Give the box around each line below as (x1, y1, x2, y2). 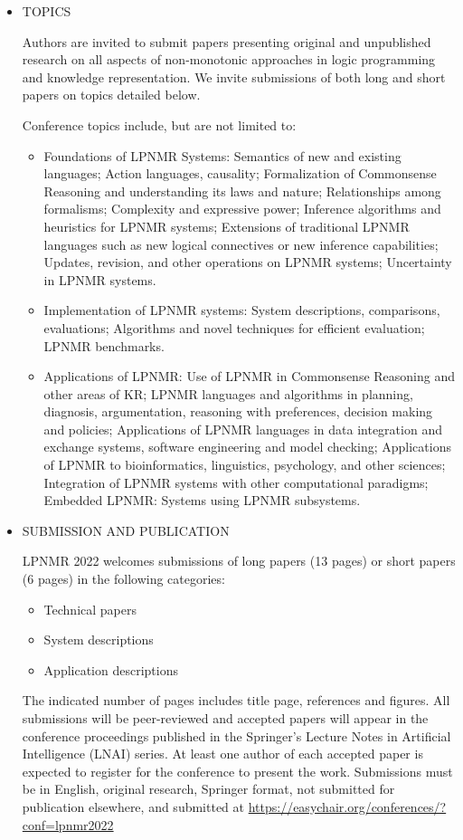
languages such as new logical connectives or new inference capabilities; (43, 234, 439, 253)
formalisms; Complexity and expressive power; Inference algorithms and (43, 199, 441, 218)
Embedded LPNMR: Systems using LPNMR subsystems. (43, 491, 361, 510)
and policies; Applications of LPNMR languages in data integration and (43, 419, 442, 438)
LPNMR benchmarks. (43, 336, 165, 355)
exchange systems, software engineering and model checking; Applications (43, 437, 451, 456)
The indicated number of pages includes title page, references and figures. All (22, 691, 450, 710)
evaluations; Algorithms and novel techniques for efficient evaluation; (43, 318, 425, 337)
